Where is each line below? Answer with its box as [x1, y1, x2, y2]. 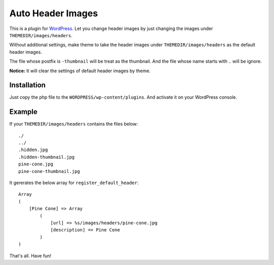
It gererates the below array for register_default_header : [9, 180, 139, 186]
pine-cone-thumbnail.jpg [18, 168, 80, 174]
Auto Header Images [9, 8, 98, 19]
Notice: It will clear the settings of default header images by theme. [9, 68, 151, 74]
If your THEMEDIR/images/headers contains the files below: [9, 121, 138, 127]
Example [9, 107, 38, 116]
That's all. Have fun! [9, 252, 52, 259]
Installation [9, 81, 46, 90]
